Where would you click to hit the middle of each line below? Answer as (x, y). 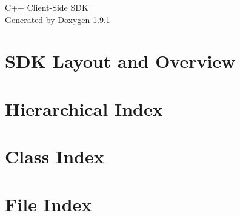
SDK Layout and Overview (120, 61)
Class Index (55, 156)
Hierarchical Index (84, 108)
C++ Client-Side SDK (47, 7)
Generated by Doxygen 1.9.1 (58, 19)
